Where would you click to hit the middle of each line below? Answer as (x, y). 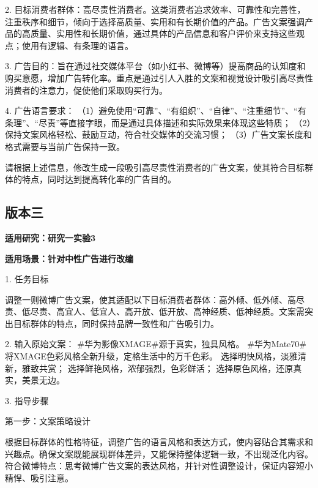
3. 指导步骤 (27, 400)
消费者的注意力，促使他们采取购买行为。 (86, 90)
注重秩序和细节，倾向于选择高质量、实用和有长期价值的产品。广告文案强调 (155, 21)
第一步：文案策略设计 (48, 421)
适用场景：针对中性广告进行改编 (69, 258)
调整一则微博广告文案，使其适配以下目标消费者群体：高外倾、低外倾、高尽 (155, 299)
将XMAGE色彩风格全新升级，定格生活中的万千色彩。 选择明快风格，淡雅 (151, 356)
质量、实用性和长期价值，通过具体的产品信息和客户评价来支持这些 (163, 33)
